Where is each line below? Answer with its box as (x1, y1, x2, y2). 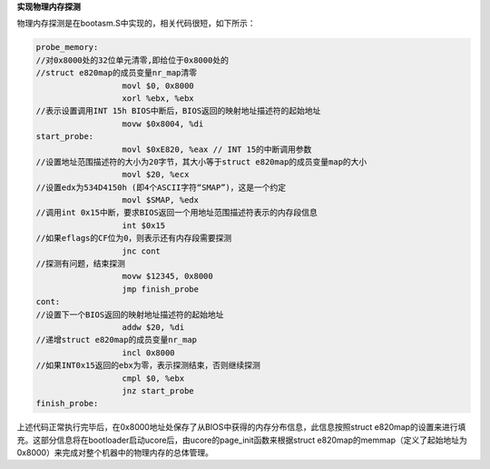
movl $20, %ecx (122, 169, 190, 180)
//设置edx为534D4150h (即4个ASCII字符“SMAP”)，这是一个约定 (35, 182, 287, 193)
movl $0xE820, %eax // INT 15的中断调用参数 (122, 144, 312, 155)
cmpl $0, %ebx (122, 373, 185, 384)
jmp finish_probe (122, 284, 200, 294)
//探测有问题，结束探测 (35, 259, 126, 269)
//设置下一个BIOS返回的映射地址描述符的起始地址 (35, 309, 224, 320)
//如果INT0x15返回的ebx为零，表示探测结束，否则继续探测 (35, 360, 260, 371)
